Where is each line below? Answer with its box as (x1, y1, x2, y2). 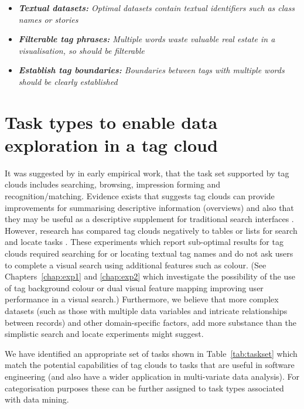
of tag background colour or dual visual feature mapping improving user (5, 281, 264, 294)
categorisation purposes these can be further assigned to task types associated (5, 381, 284, 394)
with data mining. (5, 393, 69, 405)
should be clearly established (18, 75, 118, 87)
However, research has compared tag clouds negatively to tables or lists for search (5, 224, 298, 236)
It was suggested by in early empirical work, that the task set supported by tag (5, 166, 289, 179)
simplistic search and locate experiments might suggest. (5, 328, 204, 340)
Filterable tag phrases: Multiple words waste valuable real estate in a (18, 33, 275, 45)
